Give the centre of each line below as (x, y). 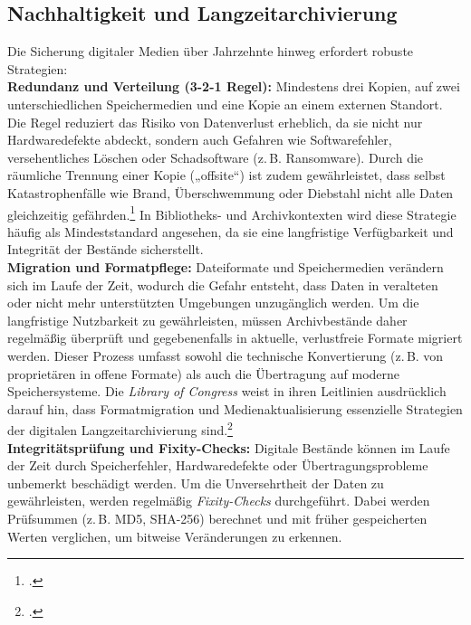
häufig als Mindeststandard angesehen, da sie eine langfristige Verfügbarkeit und (231, 231)
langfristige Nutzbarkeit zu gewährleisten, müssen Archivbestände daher (207, 320)
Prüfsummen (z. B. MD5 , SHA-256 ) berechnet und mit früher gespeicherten (217, 518)
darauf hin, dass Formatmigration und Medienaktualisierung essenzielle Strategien (235, 408)
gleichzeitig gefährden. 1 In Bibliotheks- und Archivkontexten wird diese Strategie (232, 213)
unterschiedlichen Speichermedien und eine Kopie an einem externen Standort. (225, 104)
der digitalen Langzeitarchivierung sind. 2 (120, 428)
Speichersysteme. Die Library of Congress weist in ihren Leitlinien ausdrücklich (227, 391)
